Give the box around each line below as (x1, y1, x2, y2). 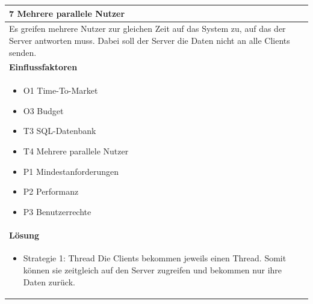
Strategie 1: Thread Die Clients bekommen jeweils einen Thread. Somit (23, 252, 287, 264)
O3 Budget (23, 104, 64, 117)
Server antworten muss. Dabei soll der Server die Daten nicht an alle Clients (9, 34, 290, 46)
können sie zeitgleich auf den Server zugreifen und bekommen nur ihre (23, 264, 282, 276)
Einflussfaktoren (9, 61, 78, 73)
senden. (9, 46, 37, 58)
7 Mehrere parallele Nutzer (9, 7, 125, 19)
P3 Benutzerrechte (23, 205, 91, 217)
